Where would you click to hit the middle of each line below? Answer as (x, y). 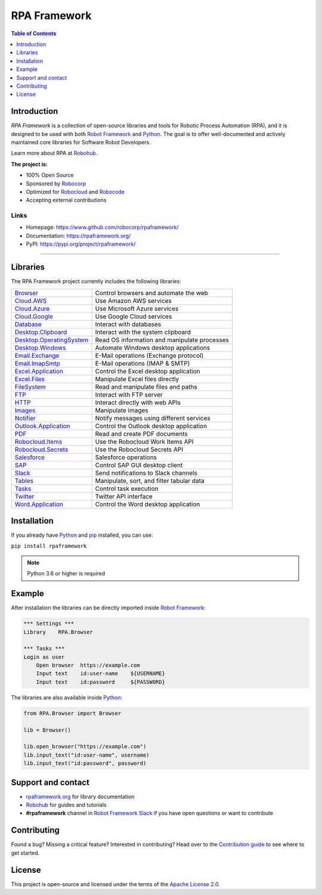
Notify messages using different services (153, 418)
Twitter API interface (124, 496)
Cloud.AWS (31, 301)
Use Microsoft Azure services (137, 308)
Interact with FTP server (129, 395)
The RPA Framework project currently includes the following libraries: (96, 281)
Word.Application (39, 504)
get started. (25, 853)
